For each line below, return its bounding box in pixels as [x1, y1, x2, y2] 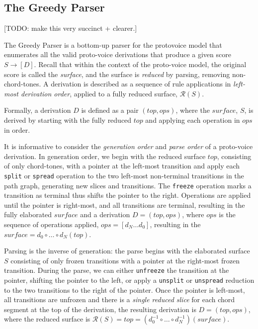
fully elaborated [4, 209, 52, 220]
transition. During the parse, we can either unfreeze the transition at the [4, 265, 229, 275]
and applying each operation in [145, 114, 240, 125]
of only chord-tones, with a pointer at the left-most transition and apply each [4, 161, 240, 171]
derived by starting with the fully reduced [4, 114, 132, 125]
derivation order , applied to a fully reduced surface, [20, 88, 178, 98]
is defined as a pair [81, 105, 139, 115]
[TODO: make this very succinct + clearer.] [4, 23, 137, 33]
